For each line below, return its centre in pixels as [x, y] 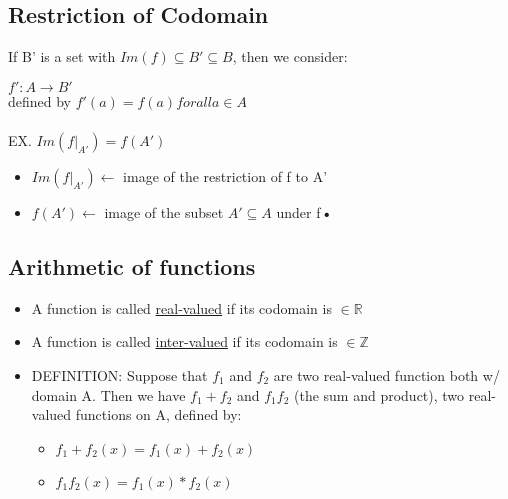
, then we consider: [290, 56]
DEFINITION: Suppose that [119, 374]
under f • [305, 211]
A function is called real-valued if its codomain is [181, 307]
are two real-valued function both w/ [386, 374]
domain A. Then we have [108, 394]
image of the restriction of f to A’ [225, 175]
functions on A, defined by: [158, 414]
